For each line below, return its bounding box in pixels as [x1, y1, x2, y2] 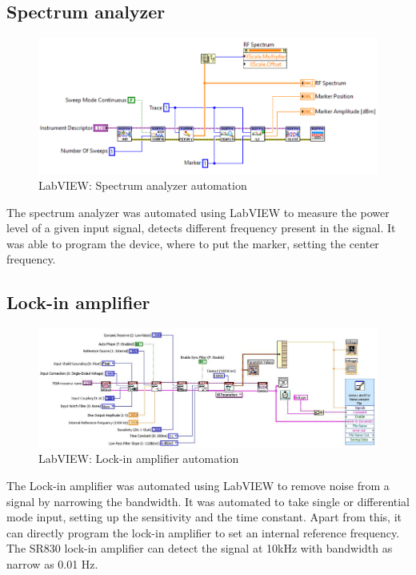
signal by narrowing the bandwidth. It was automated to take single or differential [6, 493, 410, 509]
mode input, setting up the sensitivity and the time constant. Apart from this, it [6, 509, 402, 525]
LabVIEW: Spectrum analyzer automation [38, 176, 247, 193]
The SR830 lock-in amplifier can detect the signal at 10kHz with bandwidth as [6, 540, 393, 557]
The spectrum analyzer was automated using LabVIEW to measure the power [6, 203, 390, 220]
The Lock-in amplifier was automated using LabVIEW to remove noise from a [6, 476, 390, 493]
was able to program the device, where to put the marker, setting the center [6, 235, 379, 251]
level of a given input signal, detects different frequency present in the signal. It [6, 219, 396, 236]
